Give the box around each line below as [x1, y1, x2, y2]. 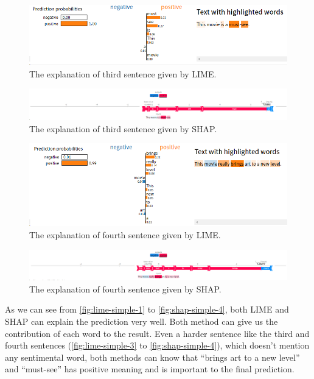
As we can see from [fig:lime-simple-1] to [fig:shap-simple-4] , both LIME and [5, 303, 289, 316]
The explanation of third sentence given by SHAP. [29, 122, 217, 135]
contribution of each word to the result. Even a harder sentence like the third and [5, 327, 310, 339]
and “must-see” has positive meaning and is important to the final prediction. [5, 363, 295, 375]
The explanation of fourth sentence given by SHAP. [29, 282, 222, 295]
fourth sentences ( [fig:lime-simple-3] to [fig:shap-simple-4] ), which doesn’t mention [5, 339, 310, 352]
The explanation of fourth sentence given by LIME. [29, 228, 221, 241]
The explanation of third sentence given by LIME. [29, 67, 217, 80]
